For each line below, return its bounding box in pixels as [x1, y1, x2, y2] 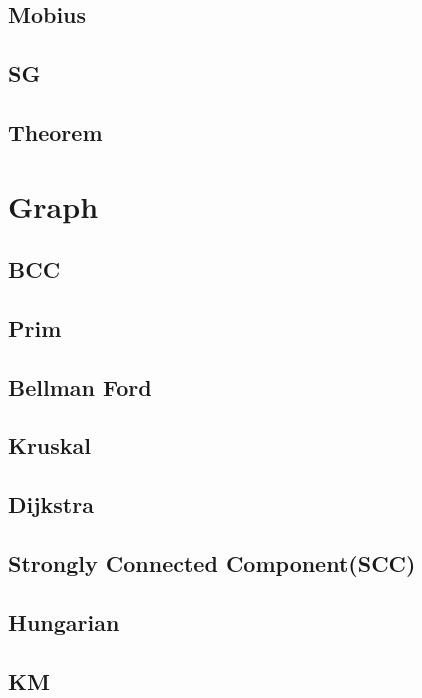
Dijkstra [8, 489, 94, 520]
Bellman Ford [8, 371, 152, 402]
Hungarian [8, 606, 120, 637]
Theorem [8, 116, 103, 147]
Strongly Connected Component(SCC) [8, 548, 416, 579]
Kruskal [8, 430, 92, 461]
